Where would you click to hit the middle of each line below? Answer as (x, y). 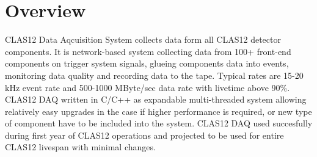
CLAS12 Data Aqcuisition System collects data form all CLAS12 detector (143, 39)
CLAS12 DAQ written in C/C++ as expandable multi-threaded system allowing (156, 99)
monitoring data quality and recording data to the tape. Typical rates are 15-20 (154, 75)
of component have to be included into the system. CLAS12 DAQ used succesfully (159, 123)
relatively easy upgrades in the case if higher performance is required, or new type (158, 111)
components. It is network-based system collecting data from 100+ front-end (148, 51)
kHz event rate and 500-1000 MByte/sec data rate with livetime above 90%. (148, 87)
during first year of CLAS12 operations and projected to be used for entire (144, 135)
